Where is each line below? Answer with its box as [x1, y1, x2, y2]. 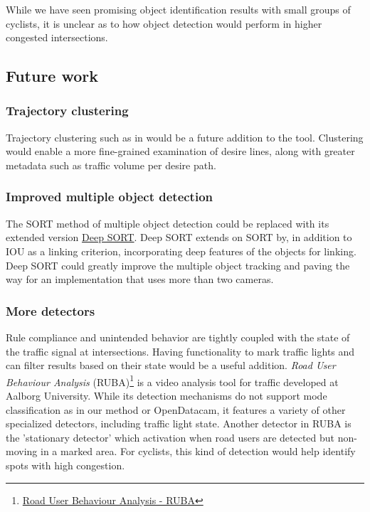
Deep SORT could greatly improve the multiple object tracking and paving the [6, 257, 350, 272]
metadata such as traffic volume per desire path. [6, 157, 216, 172]
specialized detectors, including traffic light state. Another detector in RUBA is [6, 416, 351, 431]
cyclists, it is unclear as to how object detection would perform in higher [6, 16, 322, 31]
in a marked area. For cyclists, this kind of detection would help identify [40, 444, 356, 459]
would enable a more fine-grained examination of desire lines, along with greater [6, 144, 355, 159]
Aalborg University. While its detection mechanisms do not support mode [6, 388, 327, 402]
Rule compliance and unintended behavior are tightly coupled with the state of [6, 329, 350, 344]
